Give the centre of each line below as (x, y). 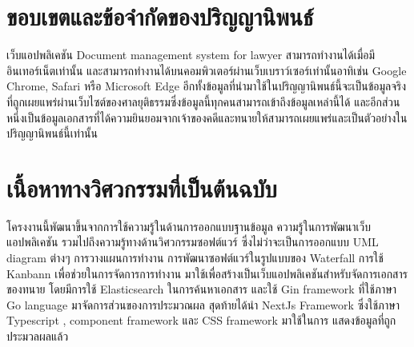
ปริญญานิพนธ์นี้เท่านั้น (52, 133)
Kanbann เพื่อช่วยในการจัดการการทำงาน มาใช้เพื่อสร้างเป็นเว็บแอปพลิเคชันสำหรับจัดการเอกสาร (207, 273)
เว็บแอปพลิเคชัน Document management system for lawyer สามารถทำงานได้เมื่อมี (191, 55)
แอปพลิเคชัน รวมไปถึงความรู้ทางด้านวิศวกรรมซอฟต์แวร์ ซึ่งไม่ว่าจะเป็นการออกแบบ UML (193, 242)
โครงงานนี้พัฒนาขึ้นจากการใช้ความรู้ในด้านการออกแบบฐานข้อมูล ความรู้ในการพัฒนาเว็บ (189, 226)
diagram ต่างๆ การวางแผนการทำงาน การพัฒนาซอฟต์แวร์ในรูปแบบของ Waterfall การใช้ (195, 257)
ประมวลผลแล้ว (38, 335)
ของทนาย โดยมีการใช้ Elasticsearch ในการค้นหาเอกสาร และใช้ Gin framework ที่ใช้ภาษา (202, 289)
